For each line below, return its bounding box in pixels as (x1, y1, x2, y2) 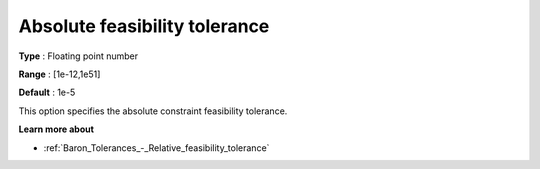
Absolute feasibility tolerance (18, 15, 270, 37)
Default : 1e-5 (18, 86, 76, 99)
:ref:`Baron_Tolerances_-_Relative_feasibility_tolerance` (43, 141, 270, 154)
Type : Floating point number (18, 50, 139, 62)
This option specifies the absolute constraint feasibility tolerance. (18, 105, 288, 117)
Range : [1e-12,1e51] (18, 68, 101, 80)
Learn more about (18, 123, 95, 135)
